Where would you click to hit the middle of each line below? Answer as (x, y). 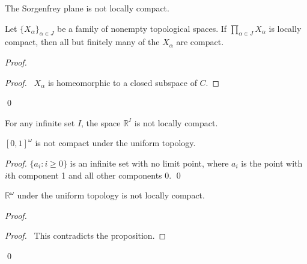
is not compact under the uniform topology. (115, 143)
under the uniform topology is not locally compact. (111, 195)
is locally (285, 28)
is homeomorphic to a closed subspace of (122, 82)
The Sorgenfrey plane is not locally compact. (87, 8)
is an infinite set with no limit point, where (149, 163)
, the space (101, 122)
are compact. (200, 42)
